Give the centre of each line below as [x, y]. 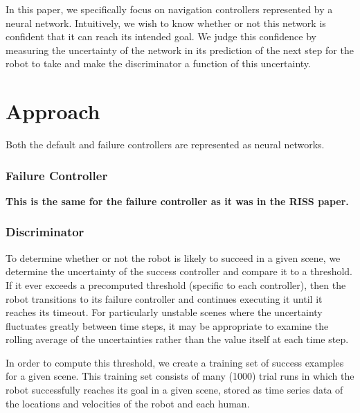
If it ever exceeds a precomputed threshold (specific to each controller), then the [176, 284]
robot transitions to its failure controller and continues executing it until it [164, 298]
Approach [53, 111]
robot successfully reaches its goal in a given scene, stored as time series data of [174, 390]
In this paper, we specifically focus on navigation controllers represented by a [169, 9]
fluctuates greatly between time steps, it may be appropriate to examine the [167, 325]
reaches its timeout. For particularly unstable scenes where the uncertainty [164, 312]
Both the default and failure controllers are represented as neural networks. [165, 144]
